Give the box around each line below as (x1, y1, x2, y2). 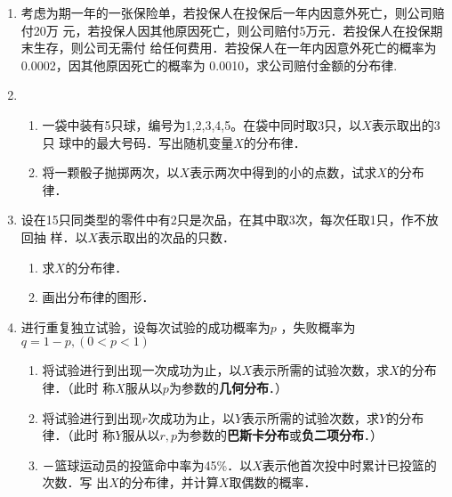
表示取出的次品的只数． (98, 227, 236, 246)
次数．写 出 (42, 473, 109, 492)
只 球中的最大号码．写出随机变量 (42, 133, 234, 151)
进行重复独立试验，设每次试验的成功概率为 (20, 317, 270, 336)
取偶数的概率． (229, 473, 317, 492)
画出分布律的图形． (42, 288, 155, 306)
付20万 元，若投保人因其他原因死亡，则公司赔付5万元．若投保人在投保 (20, 20, 431, 39)
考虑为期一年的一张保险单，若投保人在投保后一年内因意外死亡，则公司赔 (20, 4, 445, 21)
